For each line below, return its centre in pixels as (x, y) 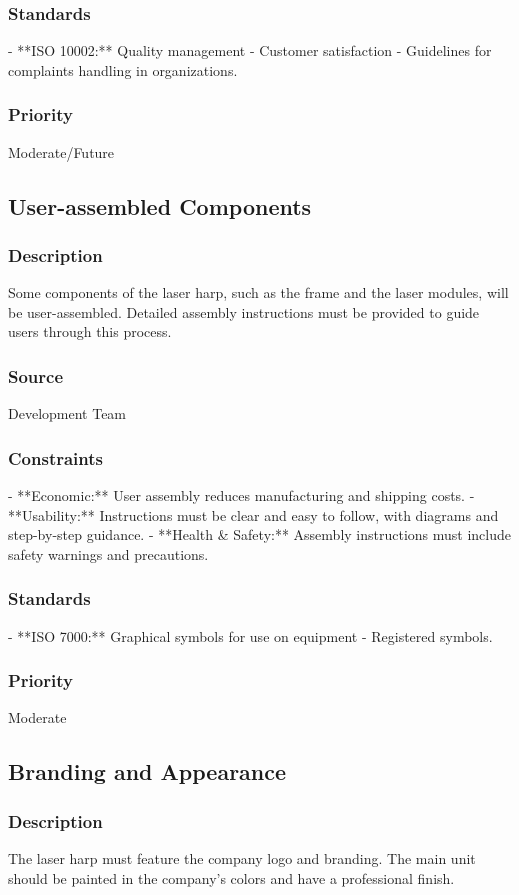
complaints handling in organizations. (123, 69)
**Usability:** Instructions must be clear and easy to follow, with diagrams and (253, 514)
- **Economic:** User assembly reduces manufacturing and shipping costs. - (241, 495)
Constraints (55, 457)
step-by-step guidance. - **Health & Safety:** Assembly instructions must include (260, 534)
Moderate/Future (61, 151)
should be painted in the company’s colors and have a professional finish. (231, 877)
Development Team (67, 413)
